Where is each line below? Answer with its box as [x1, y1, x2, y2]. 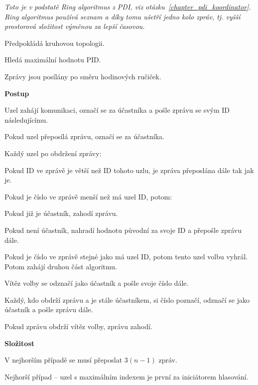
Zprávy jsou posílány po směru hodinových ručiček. [4, 71, 161, 81]
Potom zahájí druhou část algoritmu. [4, 261, 117, 271]
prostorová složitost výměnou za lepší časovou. [4, 21, 145, 31]
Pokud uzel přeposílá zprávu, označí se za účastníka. [4, 131, 164, 142]
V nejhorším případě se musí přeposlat [4, 355, 123, 365]
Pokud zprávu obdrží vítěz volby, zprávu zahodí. [4, 321, 152, 332]
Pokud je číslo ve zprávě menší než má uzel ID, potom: [4, 191, 172, 201]
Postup [4, 88, 29, 98]
